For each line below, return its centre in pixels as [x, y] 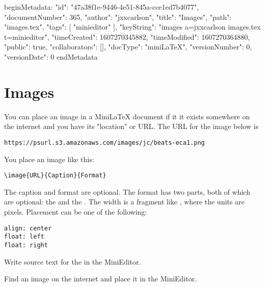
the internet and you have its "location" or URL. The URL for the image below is [131, 126]
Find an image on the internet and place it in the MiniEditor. [101, 279]
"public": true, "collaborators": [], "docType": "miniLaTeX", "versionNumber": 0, [128, 47]
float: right [26, 245]
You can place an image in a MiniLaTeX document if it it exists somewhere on [127, 116]
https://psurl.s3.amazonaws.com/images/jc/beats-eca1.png [104, 142]
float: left [24, 237]
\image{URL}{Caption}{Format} [55, 176]
